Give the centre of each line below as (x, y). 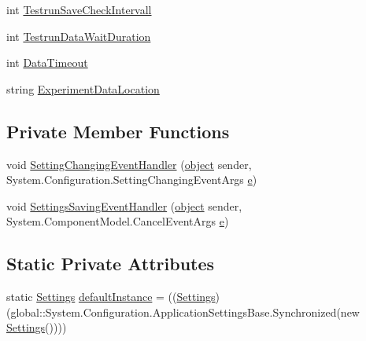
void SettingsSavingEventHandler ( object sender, (124, 205)
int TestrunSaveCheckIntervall (79, 9)
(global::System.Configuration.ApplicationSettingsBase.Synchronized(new (183, 312)
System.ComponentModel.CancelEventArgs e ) (118, 221)
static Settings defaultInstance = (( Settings (111, 297)
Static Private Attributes (111, 264)
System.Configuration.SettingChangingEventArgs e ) (132, 180)
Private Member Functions (118, 131)
